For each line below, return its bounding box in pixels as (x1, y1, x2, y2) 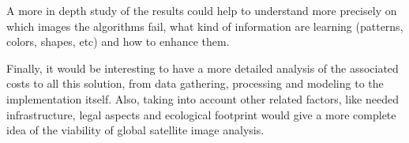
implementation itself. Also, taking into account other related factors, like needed (6, 90, 399, 107)
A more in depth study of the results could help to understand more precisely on (6, 2, 397, 18)
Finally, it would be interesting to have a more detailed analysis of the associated (6, 59, 399, 76)
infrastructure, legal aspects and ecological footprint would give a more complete (6, 106, 396, 122)
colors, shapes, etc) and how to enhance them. (6, 33, 230, 50)
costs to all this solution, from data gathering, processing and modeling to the (6, 75, 384, 92)
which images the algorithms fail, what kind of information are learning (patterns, (6, 17, 403, 34)
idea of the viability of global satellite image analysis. (6, 122, 265, 138)
